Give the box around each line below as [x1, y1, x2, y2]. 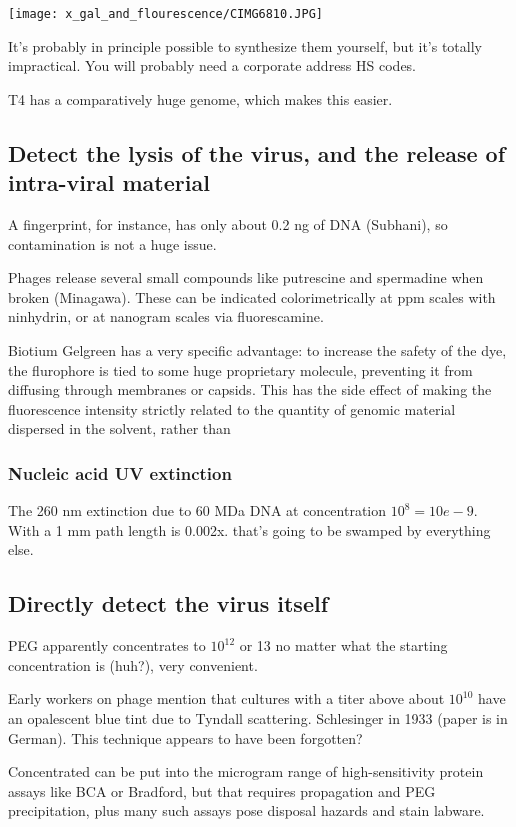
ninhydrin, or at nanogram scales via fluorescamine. [8, 306, 324, 327]
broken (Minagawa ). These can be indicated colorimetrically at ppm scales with [8, 286, 496, 307]
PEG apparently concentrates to [8, 635, 206, 656]
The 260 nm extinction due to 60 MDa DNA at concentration [8, 500, 387, 521]
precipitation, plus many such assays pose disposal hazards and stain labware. [8, 800, 485, 821]
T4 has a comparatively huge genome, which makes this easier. [8, 88, 393, 109]
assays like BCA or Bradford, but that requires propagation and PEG [8, 780, 436, 801]
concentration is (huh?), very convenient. [8, 654, 258, 675]
